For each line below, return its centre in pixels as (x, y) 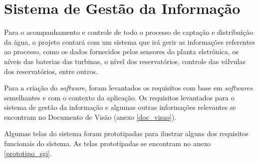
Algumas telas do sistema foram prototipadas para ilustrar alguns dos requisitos (126, 133)
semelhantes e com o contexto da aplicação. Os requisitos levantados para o (119, 97)
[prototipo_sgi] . (28, 153)
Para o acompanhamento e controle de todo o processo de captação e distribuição (129, 32)
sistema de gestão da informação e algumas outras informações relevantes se (120, 107)
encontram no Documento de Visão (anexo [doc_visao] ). (90, 117)
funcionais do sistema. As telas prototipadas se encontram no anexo (108, 143)
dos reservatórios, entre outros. (51, 71)
